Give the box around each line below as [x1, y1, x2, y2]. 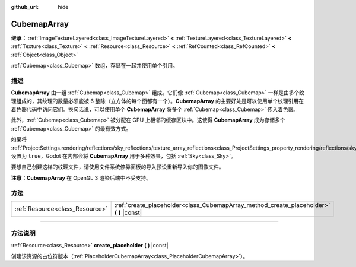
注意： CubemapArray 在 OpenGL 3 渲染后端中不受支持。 [11, 174, 152, 181]
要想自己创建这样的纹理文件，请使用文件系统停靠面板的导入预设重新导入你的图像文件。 [11, 163, 224, 170]
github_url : [11, 4, 39, 10]
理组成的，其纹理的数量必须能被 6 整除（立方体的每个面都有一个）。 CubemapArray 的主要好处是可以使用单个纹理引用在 [11, 97, 304, 104]
